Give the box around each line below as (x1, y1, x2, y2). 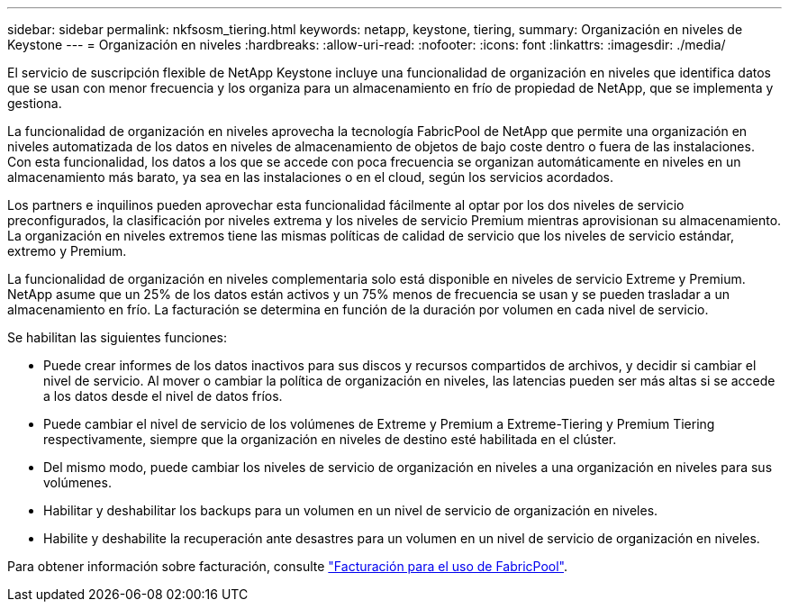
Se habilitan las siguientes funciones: (7, 330, 228, 345)
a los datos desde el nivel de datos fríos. (43, 388, 283, 404)
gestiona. (7, 95, 62, 111)
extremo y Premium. (7, 243, 127, 259)
